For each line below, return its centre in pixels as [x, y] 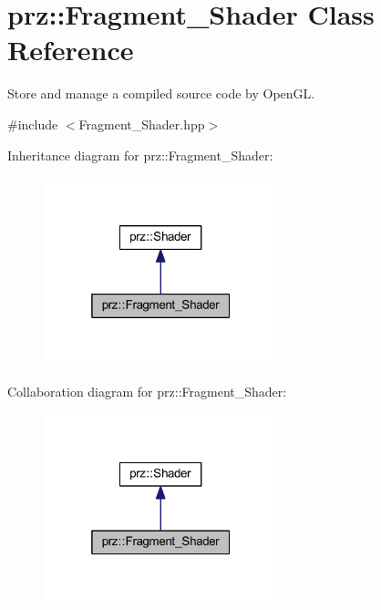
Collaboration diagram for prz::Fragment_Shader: [147, 392]
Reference [71, 50]
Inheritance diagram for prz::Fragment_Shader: [140, 155]
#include [33, 124]
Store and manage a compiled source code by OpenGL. [161, 93]
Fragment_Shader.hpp [142, 124]
